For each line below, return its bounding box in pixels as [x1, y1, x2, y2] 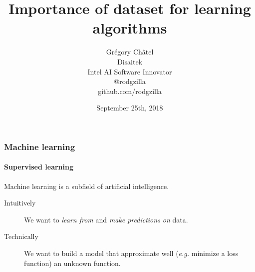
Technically [4, 231, 38, 241]
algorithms [92, 17, 167, 38]
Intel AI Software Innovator [87, 66, 172, 76]
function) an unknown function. [24, 257, 121, 268]
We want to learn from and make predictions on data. [24, 214, 188, 224]
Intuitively [4, 197, 36, 208]
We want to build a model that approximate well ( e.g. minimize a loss [24, 247, 239, 258]
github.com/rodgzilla [98, 85, 162, 96]
